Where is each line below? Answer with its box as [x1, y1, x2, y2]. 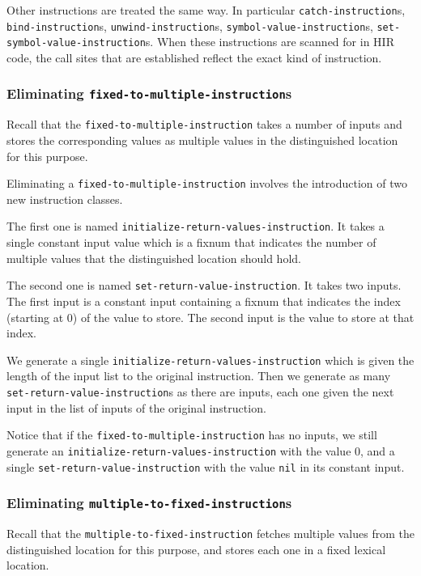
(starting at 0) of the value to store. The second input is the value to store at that [6, 308, 415, 325]
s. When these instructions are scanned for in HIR [145, 33, 394, 50]
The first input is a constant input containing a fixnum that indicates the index [6, 292, 401, 309]
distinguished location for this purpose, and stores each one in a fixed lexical [6, 540, 386, 557]
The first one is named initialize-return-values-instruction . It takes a [6, 218, 385, 235]
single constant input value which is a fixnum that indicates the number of [6, 234, 376, 251]
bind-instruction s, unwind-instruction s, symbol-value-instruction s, [6, 17, 373, 34]
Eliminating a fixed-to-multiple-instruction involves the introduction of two [6, 175, 407, 192]
